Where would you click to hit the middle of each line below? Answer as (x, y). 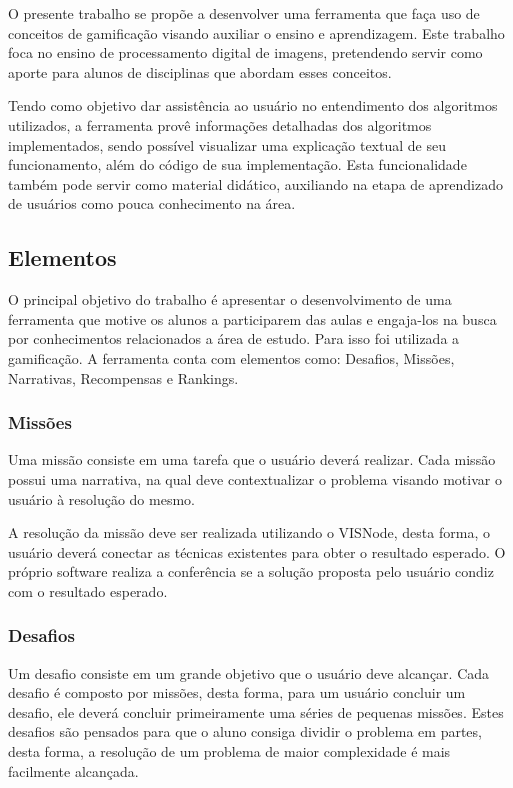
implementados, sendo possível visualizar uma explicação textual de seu (227, 144)
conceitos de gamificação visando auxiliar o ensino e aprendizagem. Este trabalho (256, 32)
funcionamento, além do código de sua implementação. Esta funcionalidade (237, 164)
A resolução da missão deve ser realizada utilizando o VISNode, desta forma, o (249, 532)
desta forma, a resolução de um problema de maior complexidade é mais (229, 751)
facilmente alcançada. (73, 770)
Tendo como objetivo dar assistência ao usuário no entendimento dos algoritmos (253, 105)
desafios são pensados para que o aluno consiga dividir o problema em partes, (245, 731)
